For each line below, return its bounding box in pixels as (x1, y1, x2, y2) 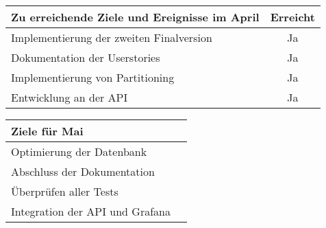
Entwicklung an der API (11, 89, 128, 105)
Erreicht (270, 9, 315, 25)
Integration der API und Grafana (11, 203, 171, 219)
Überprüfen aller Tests (11, 183, 118, 199)
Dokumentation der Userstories (11, 49, 160, 65)
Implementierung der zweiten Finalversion (11, 30, 212, 45)
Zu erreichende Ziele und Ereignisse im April (11, 9, 260, 25)
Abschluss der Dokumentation (11, 163, 155, 179)
